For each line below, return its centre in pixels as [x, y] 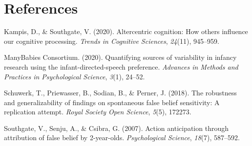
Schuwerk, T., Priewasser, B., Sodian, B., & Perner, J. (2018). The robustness [120, 93]
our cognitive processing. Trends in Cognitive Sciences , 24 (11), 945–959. [112, 41]
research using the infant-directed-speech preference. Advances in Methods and [121, 66]
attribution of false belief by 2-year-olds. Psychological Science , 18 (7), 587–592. [122, 137]
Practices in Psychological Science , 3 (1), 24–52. [74, 76]
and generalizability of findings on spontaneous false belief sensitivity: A [112, 102]
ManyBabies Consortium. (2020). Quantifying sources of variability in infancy [120, 57]
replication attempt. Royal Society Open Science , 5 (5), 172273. [98, 112]
